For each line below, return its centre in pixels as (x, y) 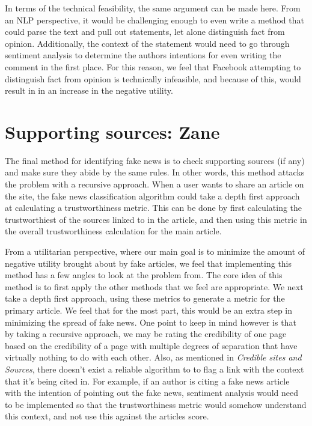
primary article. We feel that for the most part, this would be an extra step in (149, 310)
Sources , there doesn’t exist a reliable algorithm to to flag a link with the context (154, 369)
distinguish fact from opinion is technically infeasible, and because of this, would (153, 78)
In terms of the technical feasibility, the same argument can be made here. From (153, 8)
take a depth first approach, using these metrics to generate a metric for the (145, 298)
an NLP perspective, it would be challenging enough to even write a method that (154, 20)
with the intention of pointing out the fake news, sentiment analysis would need (151, 393)
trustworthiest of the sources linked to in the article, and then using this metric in (156, 219)
